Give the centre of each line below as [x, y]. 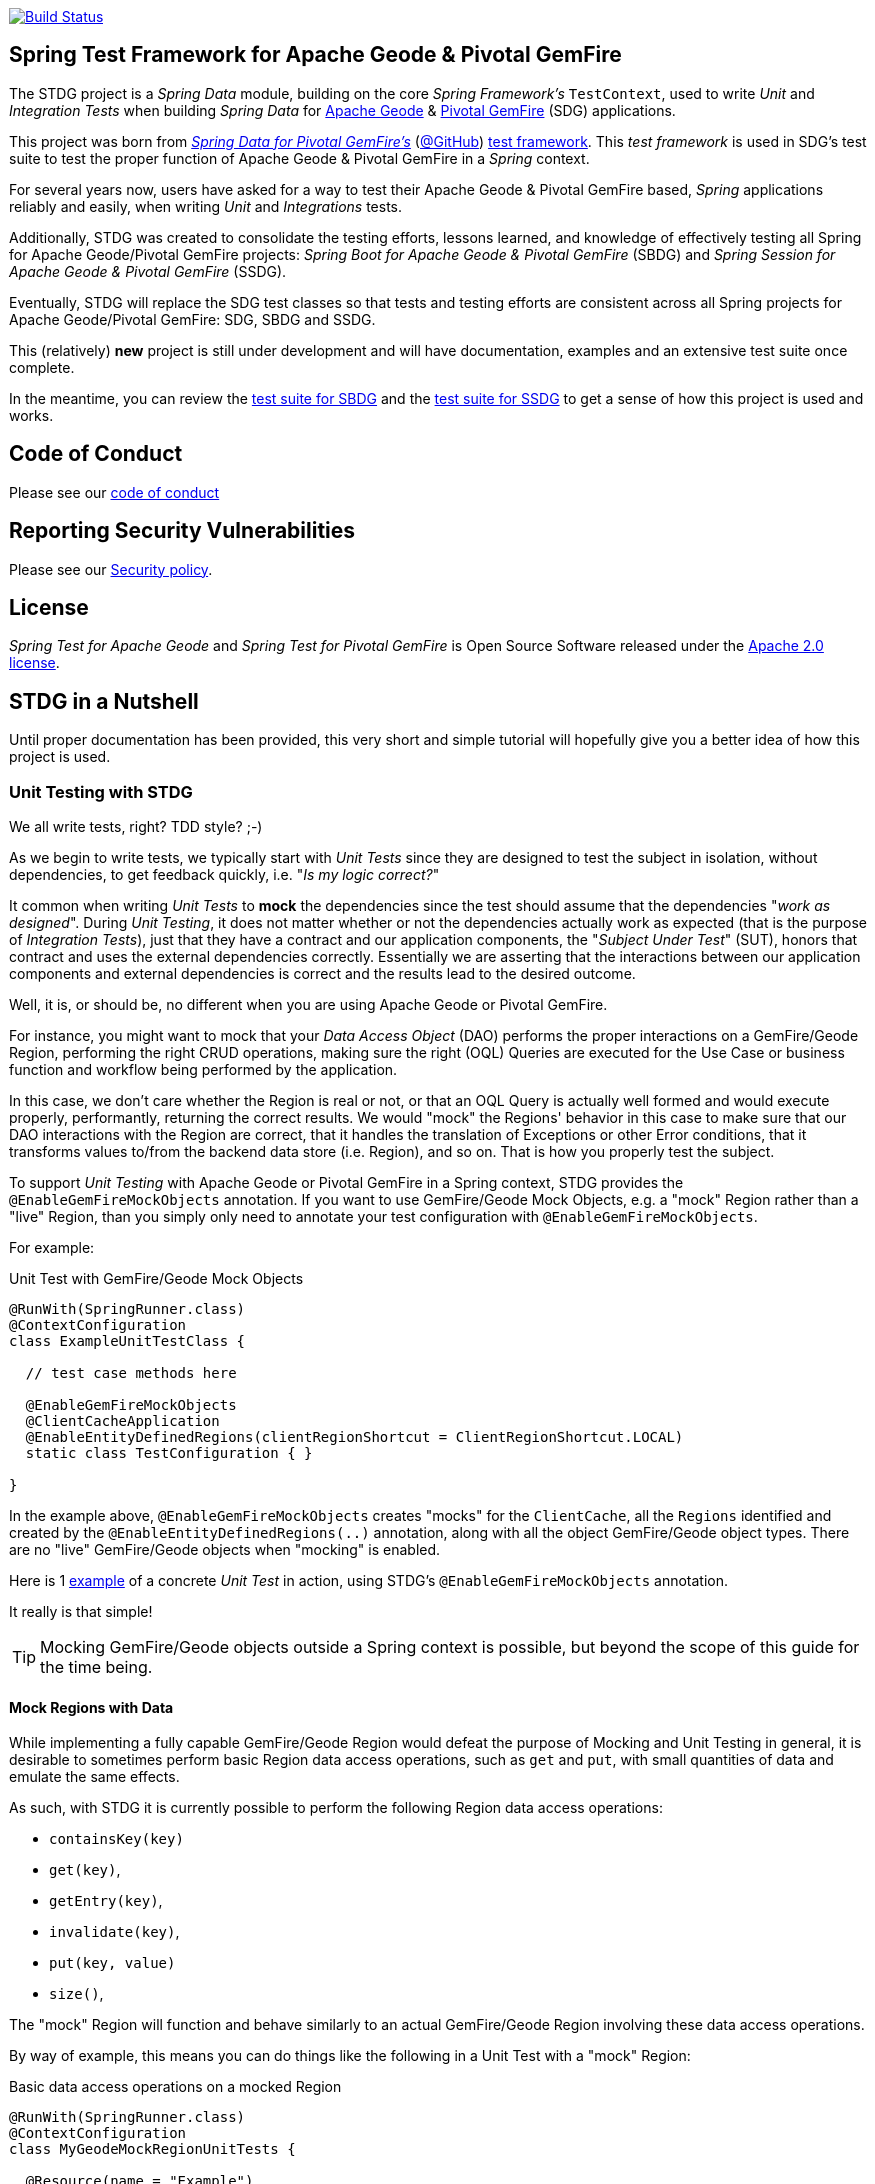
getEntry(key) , [106, 1901]
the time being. [96, 1666]
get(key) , [85, 1870]
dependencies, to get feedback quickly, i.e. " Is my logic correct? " [224, 874]
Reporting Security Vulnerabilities [182, 531]
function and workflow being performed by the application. [203, 1069]
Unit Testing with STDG [101, 791]
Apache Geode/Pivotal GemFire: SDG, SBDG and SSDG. [192, 319]
